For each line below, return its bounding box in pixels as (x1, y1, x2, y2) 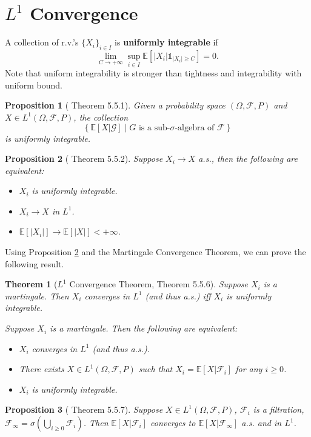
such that (138, 362, 173, 375)
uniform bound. (5, 78, 62, 91)
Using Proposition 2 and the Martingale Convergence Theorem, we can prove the (5, 245, 306, 258)
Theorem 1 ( (5, 278, 58, 290)
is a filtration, (253, 403, 304, 416)
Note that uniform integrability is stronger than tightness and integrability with (5, 67, 302, 79)
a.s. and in (241, 416, 282, 429)
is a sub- (138, 123, 170, 132)
